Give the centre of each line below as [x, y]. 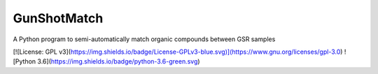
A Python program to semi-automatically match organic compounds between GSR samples [144, 39]
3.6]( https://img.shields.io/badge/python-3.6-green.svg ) [119, 61]
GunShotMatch [58, 18]
